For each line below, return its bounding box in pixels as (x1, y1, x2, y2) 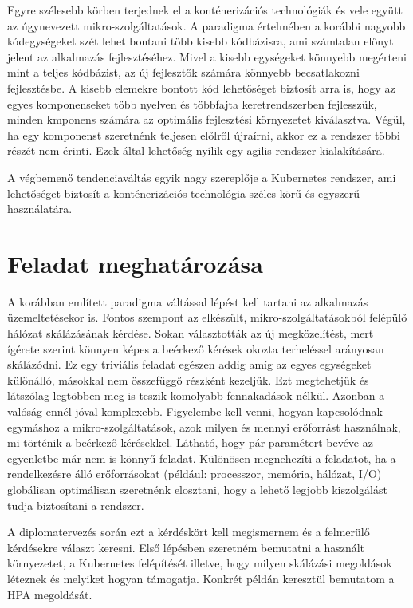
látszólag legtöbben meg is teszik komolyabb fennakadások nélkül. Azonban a (7, 387, 385, 404)
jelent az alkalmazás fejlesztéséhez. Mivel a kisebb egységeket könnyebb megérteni (7, 48, 407, 65)
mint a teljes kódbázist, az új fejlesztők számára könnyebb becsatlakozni (7, 64, 360, 81)
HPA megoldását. (7, 586, 92, 602)
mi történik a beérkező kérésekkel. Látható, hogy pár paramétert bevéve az (7, 434, 373, 451)
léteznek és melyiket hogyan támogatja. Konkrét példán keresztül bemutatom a (7, 570, 395, 586)
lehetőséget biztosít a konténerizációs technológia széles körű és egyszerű (7, 184, 360, 201)
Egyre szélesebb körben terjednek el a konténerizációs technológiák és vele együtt (7, 2, 403, 18)
